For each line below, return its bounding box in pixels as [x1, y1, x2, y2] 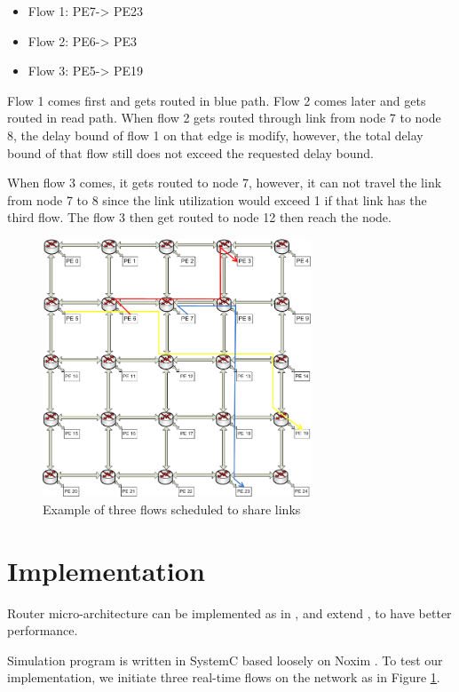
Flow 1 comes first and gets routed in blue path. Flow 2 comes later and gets [7, 91, 426, 109]
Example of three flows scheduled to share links [43, 499, 301, 518]
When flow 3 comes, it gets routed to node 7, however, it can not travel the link [7, 173, 442, 192]
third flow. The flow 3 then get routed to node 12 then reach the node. [7, 208, 392, 227]
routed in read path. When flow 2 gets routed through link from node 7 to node [7, 108, 441, 127]
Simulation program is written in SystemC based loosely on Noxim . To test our [7, 650, 443, 669]
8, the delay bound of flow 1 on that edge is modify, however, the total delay [7, 125, 423, 144]
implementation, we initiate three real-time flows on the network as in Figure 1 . [7, 668, 440, 687]
